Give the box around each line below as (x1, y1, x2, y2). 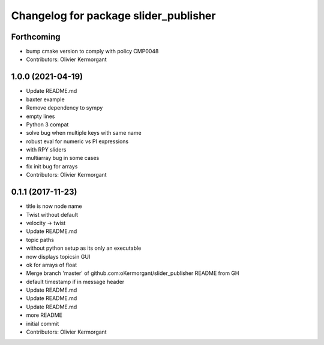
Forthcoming (11, 32, 61, 42)
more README (26, 311, 63, 319)
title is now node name (26, 202, 82, 210)
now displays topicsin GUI (26, 253, 91, 260)
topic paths (26, 236, 54, 243)
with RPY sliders (26, 146, 67, 153)
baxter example (26, 96, 65, 103)
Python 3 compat (26, 120, 69, 128)
